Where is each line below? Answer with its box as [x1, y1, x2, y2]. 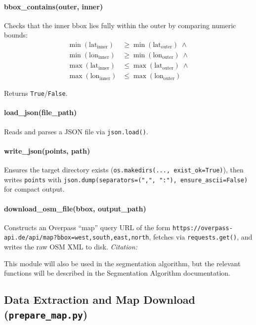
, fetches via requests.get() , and [149, 232, 253, 242]
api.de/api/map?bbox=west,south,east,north [4, 234, 149, 242]
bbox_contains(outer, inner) [4, 1, 103, 11]
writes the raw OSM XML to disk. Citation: [4, 242, 137, 252]
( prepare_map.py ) [4, 306, 88, 322]
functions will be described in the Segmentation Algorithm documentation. [4, 268, 230, 278]
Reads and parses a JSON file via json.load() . [4, 126, 148, 136]
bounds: [4, 30, 28, 40]
